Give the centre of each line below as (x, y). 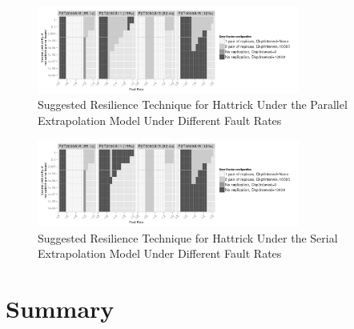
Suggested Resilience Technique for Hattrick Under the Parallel (193, 104)
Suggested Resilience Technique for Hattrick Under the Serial (188, 237)
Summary (60, 309)
